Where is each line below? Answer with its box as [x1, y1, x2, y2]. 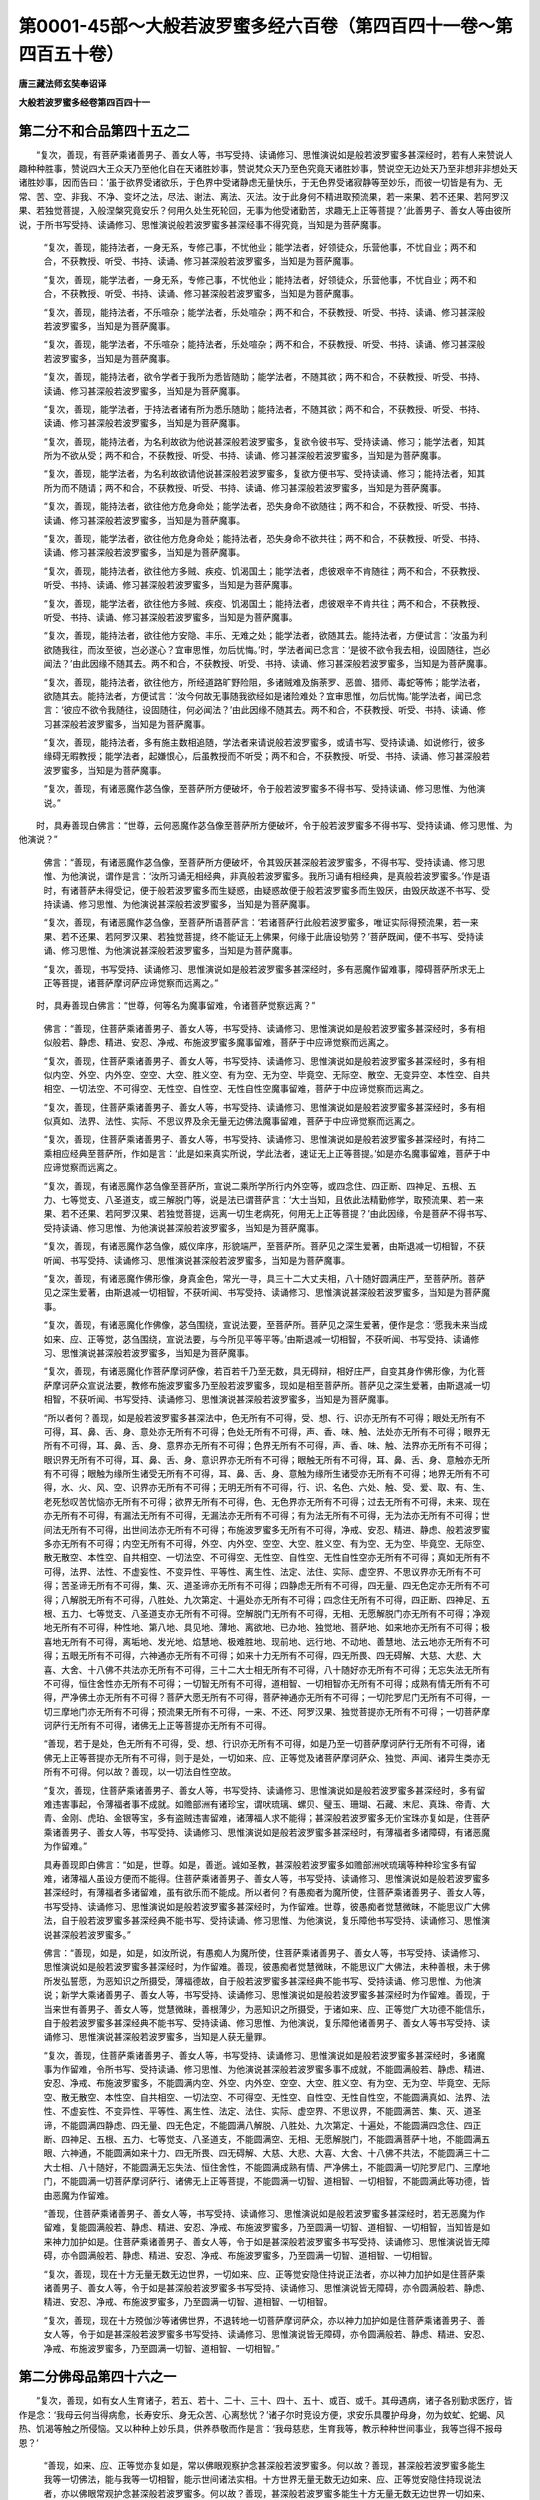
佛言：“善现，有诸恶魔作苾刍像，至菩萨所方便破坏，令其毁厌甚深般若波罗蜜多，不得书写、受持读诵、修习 [43, 856, 477, 868]
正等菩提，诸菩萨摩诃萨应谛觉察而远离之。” [43, 976, 219, 989]
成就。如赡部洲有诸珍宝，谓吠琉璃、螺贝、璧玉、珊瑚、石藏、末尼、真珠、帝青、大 [148, 1798, 490, 1810]
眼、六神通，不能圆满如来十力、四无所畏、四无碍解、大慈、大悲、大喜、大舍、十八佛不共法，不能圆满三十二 [43, 2147, 490, 2159]
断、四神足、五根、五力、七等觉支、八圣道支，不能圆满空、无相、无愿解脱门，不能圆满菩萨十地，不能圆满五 [43, 2133, 490, 2145]
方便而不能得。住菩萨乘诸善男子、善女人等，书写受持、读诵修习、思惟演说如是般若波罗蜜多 [113, 1873, 490, 1884]
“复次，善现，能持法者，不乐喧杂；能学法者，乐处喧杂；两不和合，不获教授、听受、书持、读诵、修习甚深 [43, 306, 477, 318]
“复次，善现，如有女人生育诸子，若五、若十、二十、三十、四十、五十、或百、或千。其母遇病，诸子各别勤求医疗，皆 [35, 2395, 514, 2407]
